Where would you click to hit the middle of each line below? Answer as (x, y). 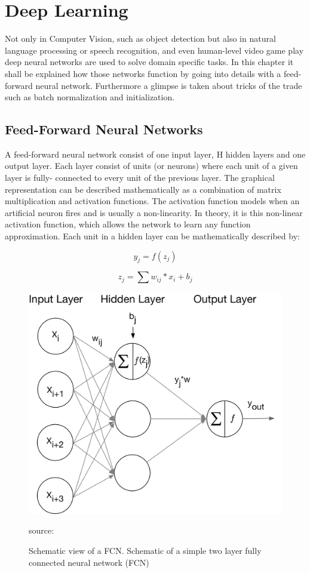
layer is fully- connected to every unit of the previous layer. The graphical (140, 178)
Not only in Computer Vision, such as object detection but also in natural (140, 38)
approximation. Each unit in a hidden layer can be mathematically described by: (152, 236)
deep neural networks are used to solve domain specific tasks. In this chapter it (149, 62)
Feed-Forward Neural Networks (104, 129)
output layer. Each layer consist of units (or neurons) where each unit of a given (151, 166)
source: (42, 530)
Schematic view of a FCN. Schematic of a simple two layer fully (145, 551)
